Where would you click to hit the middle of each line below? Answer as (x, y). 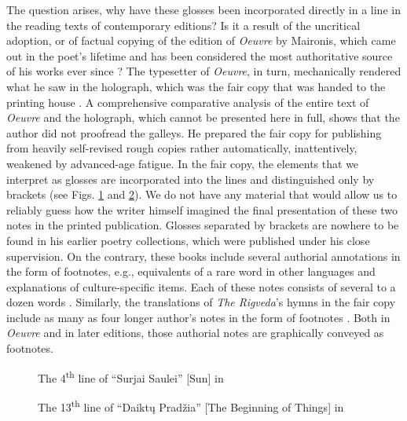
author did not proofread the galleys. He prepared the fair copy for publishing (194, 132)
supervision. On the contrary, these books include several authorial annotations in (203, 256)
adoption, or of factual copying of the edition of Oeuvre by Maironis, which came (201, 40)
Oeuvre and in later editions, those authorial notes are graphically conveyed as (195, 333)
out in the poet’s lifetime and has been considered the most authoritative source (200, 55)
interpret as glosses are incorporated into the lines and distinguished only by (191, 179)
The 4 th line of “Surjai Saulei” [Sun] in (131, 376)
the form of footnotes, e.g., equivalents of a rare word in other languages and (191, 271)
